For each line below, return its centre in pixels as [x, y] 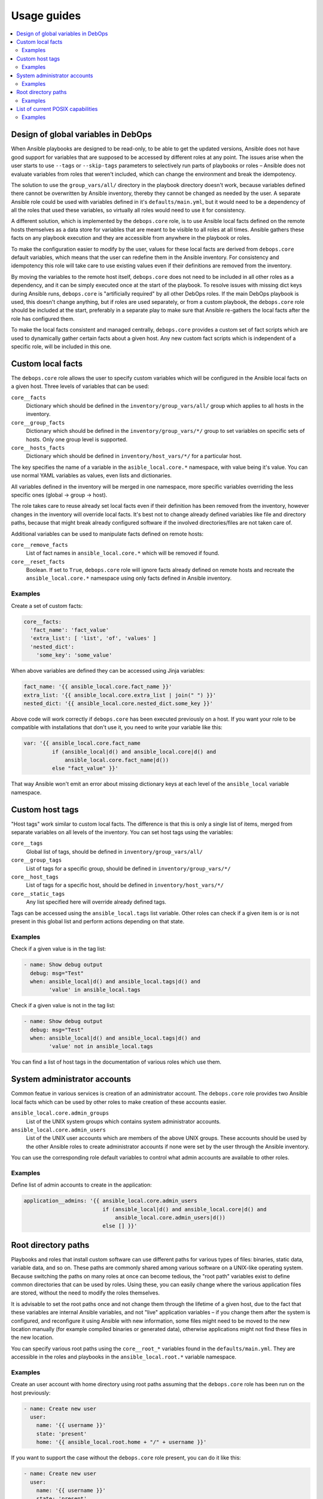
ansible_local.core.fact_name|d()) [117, 760]
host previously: [31, 1393]
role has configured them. [43, 318]
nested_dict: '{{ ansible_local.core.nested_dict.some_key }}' [118, 703]
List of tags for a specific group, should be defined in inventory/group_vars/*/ [128, 868]
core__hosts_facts [38, 448]
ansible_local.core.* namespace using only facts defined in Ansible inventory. [129, 578]
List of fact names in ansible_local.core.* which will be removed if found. [123, 553]
